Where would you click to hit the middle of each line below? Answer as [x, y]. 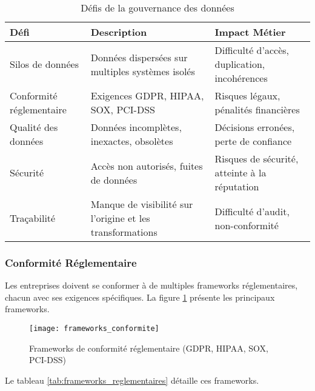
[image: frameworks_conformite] [94, 329]
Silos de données [44, 64]
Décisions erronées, [255, 127]
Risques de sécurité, [257, 159]
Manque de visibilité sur [142, 204]
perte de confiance [253, 141]
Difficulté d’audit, [252, 211]
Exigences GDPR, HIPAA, [147, 95]
